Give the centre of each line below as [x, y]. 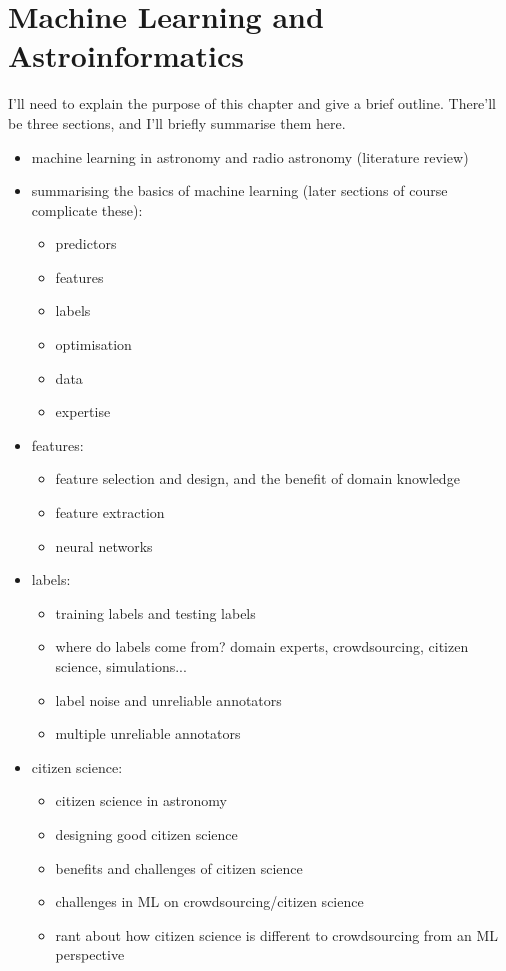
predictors [86, 243]
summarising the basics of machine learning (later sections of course [239, 190]
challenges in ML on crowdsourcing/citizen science [209, 901]
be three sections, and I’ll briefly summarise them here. [177, 122]
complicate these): [87, 209]
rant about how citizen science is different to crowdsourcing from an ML [276, 934]
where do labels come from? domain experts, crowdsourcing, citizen [262, 646]
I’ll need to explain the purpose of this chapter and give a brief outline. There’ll [252, 103]
